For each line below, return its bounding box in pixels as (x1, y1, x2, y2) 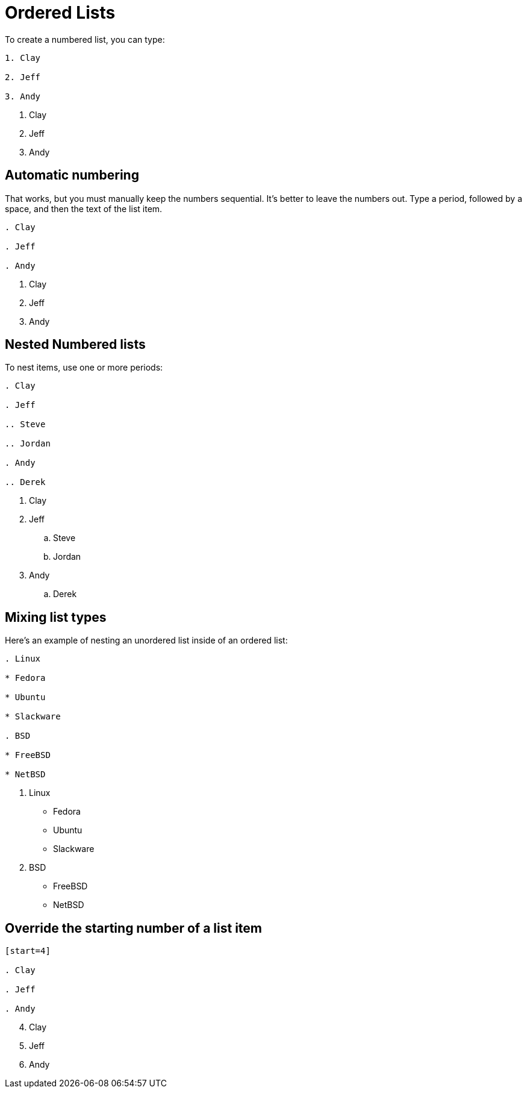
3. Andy (5, 91, 41, 101)
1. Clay (5, 52, 41, 63)
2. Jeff (5, 72, 41, 82)
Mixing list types (5, 609, 107, 625)
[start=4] (5, 946, 51, 956)
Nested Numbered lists (5, 337, 146, 352)
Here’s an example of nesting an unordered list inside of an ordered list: (5, 635, 288, 646)
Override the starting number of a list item (5, 920, 262, 936)
